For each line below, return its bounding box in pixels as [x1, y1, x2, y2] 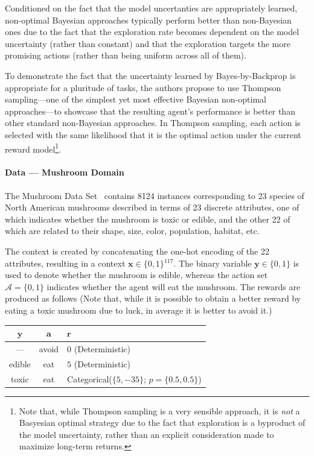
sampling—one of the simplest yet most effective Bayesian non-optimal [5, 93, 266, 106]
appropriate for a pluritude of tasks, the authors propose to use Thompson [5, 81, 281, 93]
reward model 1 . [5, 141, 62, 155]
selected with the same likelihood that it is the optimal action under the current [5, 128, 301, 141]
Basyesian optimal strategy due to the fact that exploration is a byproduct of [19, 416, 306, 429]
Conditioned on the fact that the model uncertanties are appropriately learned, [5, 2, 298, 14]
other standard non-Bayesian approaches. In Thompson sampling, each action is [5, 116, 301, 129]
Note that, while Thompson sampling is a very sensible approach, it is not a [19, 404, 300, 417]
